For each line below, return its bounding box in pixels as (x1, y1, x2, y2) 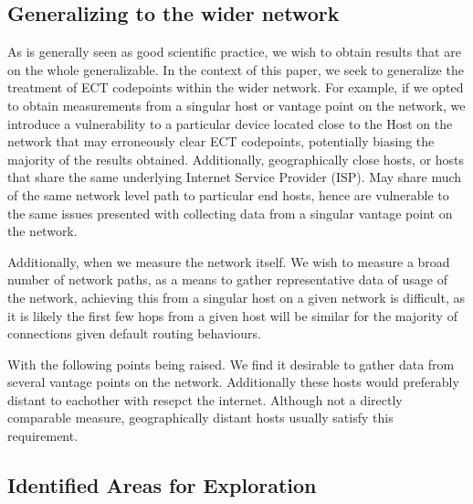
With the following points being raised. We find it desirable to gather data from (7, 354, 455, 373)
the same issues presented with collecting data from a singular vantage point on (7, 203, 453, 222)
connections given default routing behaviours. (7, 324, 261, 343)
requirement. (7, 426, 79, 445)
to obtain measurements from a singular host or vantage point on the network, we (7, 95, 466, 114)
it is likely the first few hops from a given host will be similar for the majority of (7, 306, 457, 325)
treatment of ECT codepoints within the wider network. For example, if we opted (7, 78, 464, 97)
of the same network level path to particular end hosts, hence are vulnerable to (7, 185, 449, 204)
